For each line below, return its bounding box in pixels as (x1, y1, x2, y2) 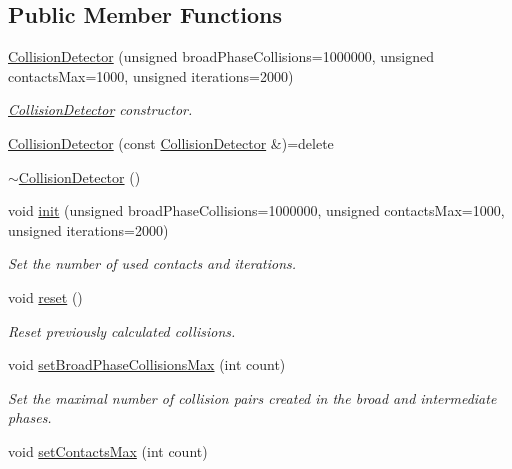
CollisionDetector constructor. (8, 99, 193, 120)
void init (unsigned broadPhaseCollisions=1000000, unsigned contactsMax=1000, (8, 200, 505, 221)
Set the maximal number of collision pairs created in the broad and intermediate (8, 387, 497, 408)
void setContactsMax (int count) (8, 440, 208, 461)
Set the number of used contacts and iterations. (8, 253, 297, 274)
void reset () (8, 286, 83, 307)
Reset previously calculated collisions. (8, 320, 236, 341)
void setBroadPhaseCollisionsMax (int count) (8, 354, 286, 375)
